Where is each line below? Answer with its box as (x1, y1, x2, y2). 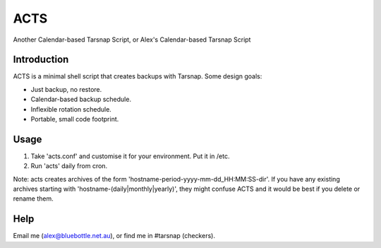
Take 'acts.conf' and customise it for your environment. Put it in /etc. (30, 152, 230, 160)
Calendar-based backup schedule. (30, 95, 132, 104)
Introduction (13, 54, 69, 66)
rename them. (13, 194, 54, 203)
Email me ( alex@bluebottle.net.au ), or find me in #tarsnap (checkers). (13, 232, 215, 240)
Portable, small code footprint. (30, 115, 119, 124)
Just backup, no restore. (30, 85, 102, 93)
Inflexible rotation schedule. (30, 105, 112, 113)
